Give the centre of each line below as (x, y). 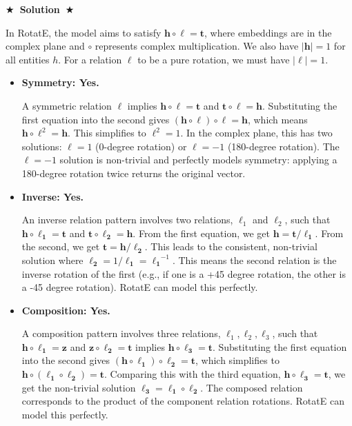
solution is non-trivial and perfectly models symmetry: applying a (198, 160)
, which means (277, 119)
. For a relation (90, 59)
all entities (28, 59)
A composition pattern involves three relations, (121, 333)
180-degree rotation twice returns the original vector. (134, 173)
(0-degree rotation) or (141, 146)
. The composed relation (252, 387)
